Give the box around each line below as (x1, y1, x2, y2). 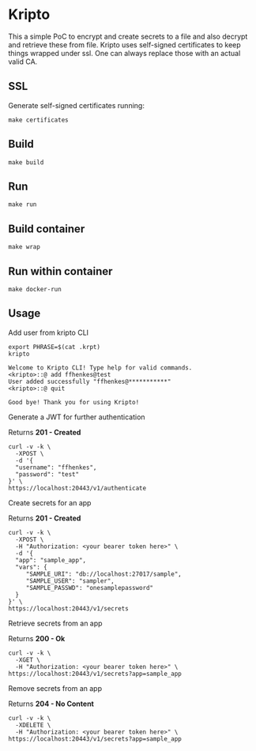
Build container (8, 222, 85, 235)
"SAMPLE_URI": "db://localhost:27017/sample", (25, 570, 182, 578)
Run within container (8, 265, 113, 278)
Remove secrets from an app (8, 683, 103, 693)
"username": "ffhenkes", (15, 464, 97, 471)
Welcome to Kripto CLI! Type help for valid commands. (8, 363, 193, 372)
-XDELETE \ (15, 721, 51, 729)
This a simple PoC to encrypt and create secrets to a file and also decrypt (8, 32, 248, 41)
